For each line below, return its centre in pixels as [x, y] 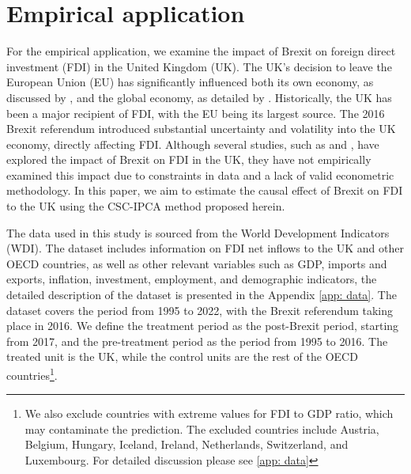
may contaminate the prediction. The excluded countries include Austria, [202, 428]
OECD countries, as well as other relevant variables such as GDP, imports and [197, 263]
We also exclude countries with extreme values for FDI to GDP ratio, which [209, 413]
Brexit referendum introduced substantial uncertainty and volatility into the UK [201, 129]
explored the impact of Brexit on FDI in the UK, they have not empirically [189, 159]
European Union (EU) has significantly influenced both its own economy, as [190, 82]
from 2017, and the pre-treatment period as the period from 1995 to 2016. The [197, 341]
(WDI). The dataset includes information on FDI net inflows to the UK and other [205, 248]
